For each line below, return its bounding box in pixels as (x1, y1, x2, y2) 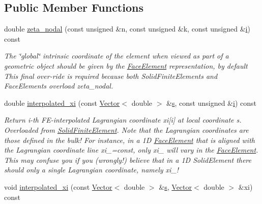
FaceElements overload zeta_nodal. (4, 80, 113, 91)
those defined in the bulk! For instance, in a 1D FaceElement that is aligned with (4, 134, 255, 145)
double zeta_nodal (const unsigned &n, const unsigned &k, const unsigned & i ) (4, 23, 250, 34)
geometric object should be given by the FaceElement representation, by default (4, 60, 248, 71)
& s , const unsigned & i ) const (166, 97, 256, 108)
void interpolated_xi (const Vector (4, 181, 112, 192)
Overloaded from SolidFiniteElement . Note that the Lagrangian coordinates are (4, 124, 249, 135)
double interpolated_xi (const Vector (4, 97, 120, 108)
